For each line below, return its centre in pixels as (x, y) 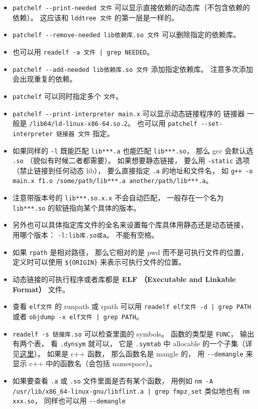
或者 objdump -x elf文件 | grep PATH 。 (78, 316)
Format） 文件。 (41, 289)
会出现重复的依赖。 (45, 79)
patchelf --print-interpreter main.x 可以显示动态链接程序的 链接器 (128, 113)
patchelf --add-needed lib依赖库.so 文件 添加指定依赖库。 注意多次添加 (133, 69)
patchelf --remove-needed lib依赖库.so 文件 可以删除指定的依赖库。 (126, 34)
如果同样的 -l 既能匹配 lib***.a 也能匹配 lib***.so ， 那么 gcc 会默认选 (133, 150)
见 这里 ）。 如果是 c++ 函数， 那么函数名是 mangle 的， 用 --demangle (128, 353)
